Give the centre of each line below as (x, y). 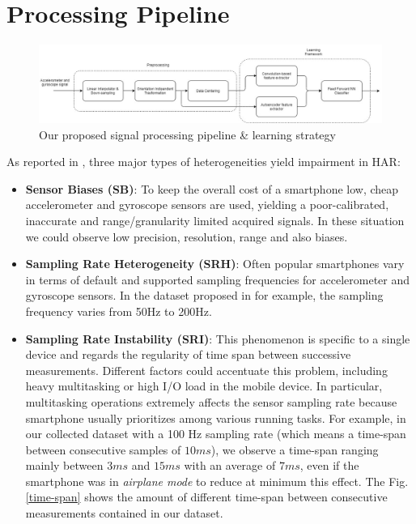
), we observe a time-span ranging (295, 449)
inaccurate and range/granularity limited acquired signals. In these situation (215, 220)
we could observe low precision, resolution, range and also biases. (187, 236)
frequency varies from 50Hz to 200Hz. (119, 311)
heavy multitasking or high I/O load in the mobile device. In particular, (204, 386)
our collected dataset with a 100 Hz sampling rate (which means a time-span (216, 434)
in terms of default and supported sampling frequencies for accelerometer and (218, 279)
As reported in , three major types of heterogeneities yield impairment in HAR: (204, 162)
